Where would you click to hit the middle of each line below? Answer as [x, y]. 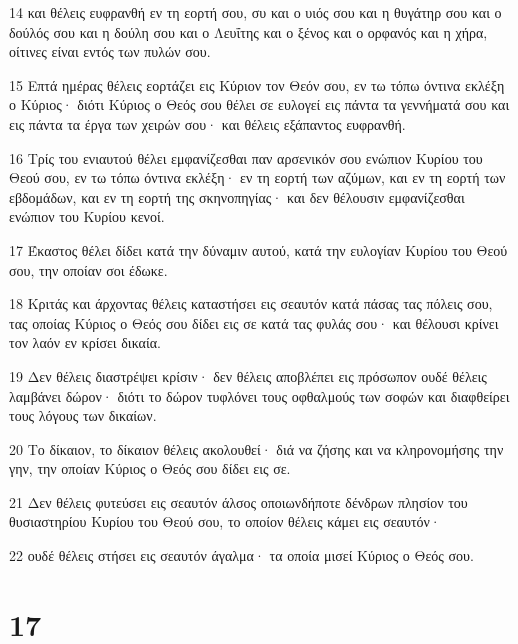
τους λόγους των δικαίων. [83, 415]
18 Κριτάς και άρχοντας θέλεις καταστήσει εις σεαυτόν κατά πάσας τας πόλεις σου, [251, 303]
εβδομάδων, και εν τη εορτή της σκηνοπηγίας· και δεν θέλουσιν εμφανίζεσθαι [237, 196]
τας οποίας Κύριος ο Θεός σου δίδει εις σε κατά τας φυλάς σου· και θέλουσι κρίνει [254, 322]
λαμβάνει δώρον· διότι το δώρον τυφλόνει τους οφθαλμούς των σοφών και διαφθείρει [259, 395]
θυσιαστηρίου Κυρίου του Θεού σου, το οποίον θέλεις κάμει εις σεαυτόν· [225, 521]
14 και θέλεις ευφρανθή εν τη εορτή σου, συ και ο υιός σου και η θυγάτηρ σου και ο [255, 12]
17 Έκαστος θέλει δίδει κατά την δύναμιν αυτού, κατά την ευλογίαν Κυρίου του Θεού [258, 249]
